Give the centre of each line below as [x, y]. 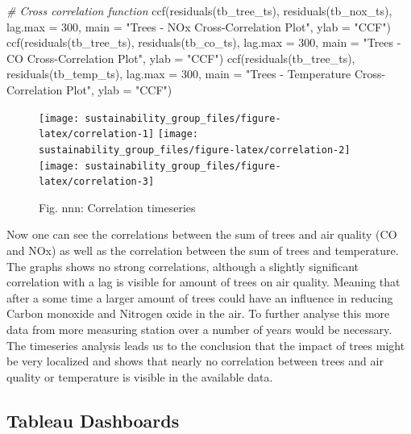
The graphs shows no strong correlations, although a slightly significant [183, 266]
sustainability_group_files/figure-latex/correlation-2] [195, 150]
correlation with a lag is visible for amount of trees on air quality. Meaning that [203, 282]
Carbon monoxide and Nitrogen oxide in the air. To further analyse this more [198, 313]
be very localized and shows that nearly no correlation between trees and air [195, 361]
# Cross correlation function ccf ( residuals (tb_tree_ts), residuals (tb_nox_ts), [199, 10]
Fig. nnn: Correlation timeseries [117, 207]
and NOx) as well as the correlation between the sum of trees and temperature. [203, 250]
